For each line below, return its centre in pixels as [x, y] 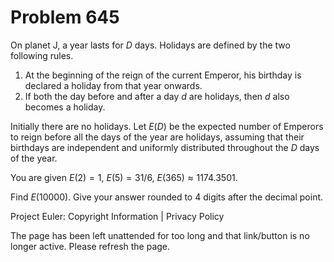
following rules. [42, 55]
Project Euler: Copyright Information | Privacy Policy [117, 216]
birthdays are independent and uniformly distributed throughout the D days [165, 147]
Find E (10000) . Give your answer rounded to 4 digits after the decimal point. [167, 197]
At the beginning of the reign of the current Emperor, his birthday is [163, 75]
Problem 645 [65, 17]
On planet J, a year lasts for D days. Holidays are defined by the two [150, 45]
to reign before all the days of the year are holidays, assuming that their [157, 137]
